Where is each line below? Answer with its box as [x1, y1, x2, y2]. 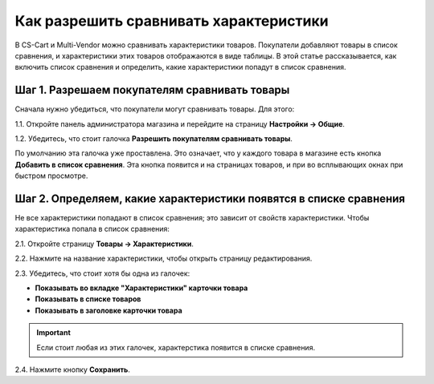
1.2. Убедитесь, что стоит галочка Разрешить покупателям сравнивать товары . [14, 134, 293, 143]
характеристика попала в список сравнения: [14, 224, 170, 234]
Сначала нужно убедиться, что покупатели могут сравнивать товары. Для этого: [14, 104, 295, 114]
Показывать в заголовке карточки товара [35, 305, 182, 315]
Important [36, 328, 72, 338]
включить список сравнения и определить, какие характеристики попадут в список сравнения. [14, 63, 346, 72]
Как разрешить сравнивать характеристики [14, 12, 329, 30]
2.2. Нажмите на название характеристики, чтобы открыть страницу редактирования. [14, 253, 313, 264]
